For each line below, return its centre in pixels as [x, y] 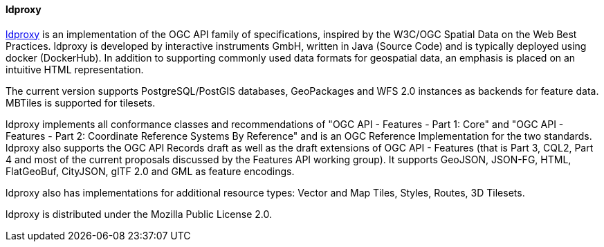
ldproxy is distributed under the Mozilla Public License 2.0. [139, 214]
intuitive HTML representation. [75, 69]
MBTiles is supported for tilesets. [81, 102]
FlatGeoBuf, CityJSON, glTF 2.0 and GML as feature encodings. [150, 171]
